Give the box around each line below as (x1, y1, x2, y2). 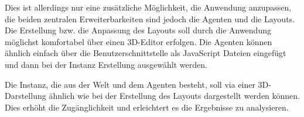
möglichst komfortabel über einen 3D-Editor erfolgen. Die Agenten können (5, 35, 272, 47)
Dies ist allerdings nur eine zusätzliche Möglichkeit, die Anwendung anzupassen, (5, 1, 292, 13)
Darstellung (5, 90, 46, 102)
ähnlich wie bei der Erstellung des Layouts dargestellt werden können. (49, 90, 300, 102)
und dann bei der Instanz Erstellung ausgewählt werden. (5, 58, 207, 70)
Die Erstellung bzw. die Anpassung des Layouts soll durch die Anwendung (5, 24, 271, 36)
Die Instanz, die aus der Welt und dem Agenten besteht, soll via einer (5, 78, 255, 90)
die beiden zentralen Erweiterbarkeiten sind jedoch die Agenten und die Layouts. (5, 12, 295, 25)
